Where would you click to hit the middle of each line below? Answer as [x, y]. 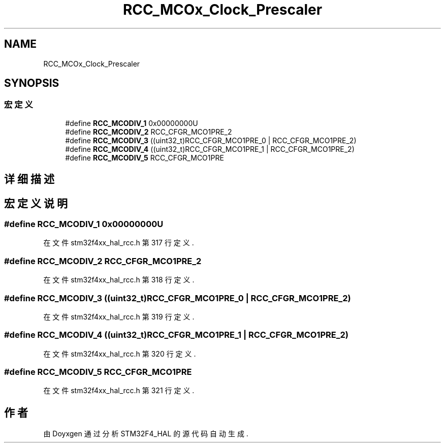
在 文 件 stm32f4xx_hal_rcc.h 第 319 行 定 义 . [119, 316]
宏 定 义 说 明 [36, 203]
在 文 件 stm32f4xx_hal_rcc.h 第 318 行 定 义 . [119, 280]
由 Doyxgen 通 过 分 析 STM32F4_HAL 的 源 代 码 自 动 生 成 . [146, 434]
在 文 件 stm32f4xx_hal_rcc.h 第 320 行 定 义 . [120, 354]
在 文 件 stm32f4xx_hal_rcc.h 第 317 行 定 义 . [119, 243]
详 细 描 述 [29, 179]
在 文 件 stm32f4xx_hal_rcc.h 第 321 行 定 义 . [119, 391]
